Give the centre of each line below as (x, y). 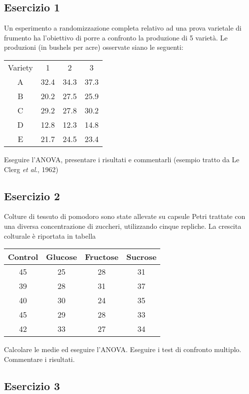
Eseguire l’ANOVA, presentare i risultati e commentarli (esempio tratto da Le (122, 159)
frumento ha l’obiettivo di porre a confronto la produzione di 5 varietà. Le (116, 37)
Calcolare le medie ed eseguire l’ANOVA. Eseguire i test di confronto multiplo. (123, 349)
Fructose (102, 257)
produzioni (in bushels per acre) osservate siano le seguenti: (94, 47)
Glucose (62, 257)
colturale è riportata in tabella (50, 235)
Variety (20, 67)
